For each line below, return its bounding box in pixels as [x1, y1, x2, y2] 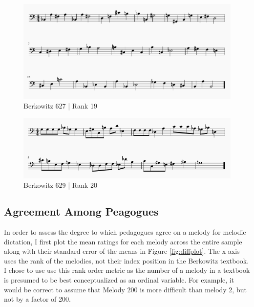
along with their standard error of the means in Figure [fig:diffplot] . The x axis [4, 246, 240, 256]
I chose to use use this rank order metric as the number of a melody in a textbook [4, 265, 250, 275]
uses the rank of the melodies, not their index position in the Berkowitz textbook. [4, 255, 249, 265]
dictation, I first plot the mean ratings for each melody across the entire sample [4, 236, 242, 246]
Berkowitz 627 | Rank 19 [23, 101, 97, 111]
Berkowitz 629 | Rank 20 [23, 180, 97, 190]
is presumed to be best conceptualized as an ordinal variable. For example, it [4, 274, 234, 285]
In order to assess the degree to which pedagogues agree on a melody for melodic [4, 227, 246, 237]
